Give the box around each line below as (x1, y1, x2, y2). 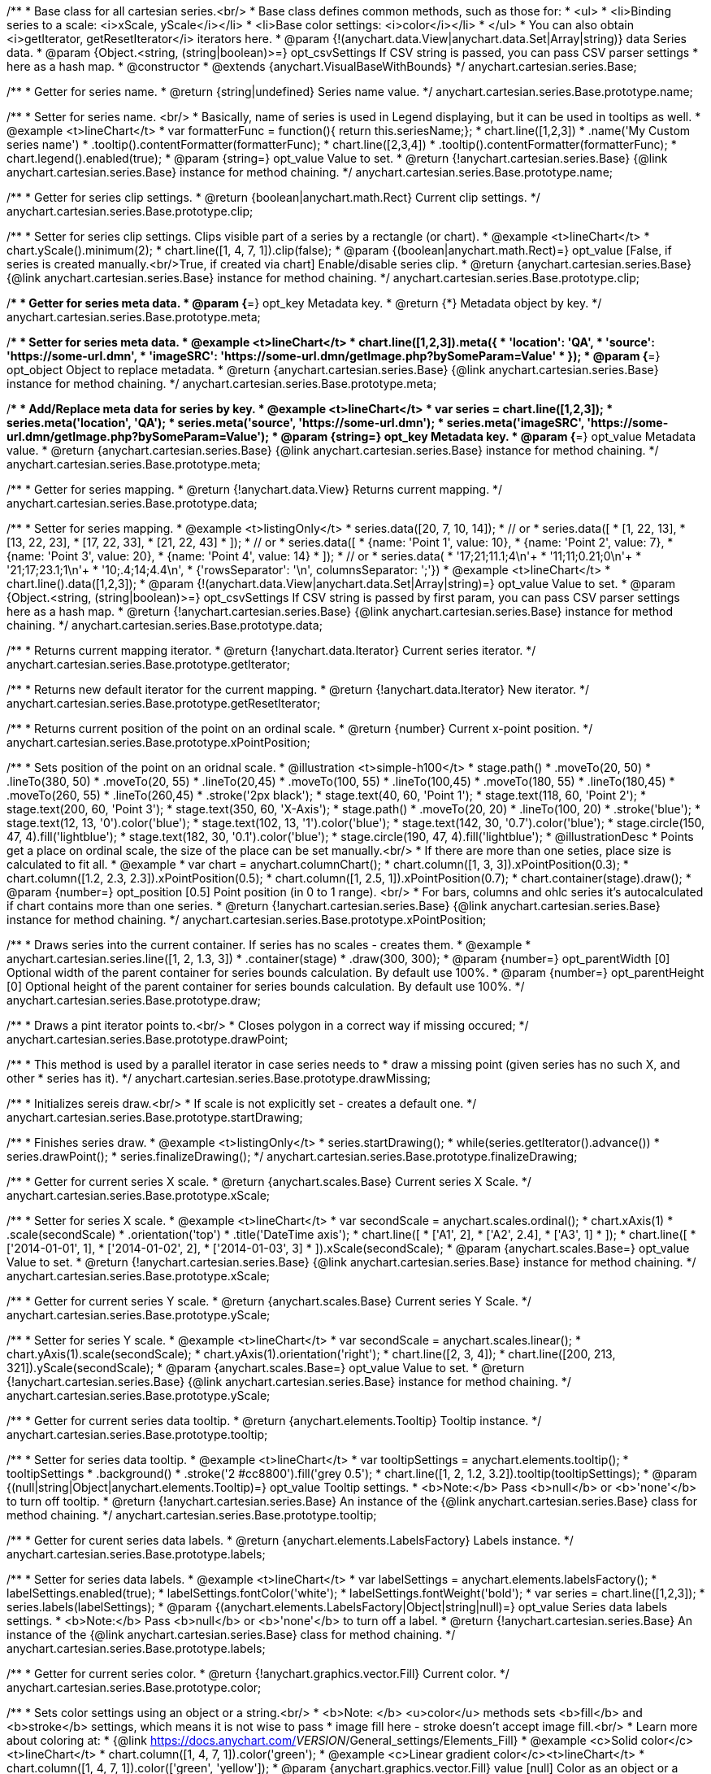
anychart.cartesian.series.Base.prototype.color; (7, 1680, 262, 1694)
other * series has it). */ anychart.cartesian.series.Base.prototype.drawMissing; (7, 1071, 431, 1085)
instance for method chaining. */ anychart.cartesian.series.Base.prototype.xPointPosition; (7, 913, 487, 926)
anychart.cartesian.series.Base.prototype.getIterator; (7, 657, 291, 671)
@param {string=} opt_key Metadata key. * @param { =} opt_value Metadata (280, 429, 696, 443)
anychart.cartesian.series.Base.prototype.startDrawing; (7, 1110, 303, 1124)
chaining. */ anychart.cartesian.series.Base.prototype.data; (7, 618, 323, 632)
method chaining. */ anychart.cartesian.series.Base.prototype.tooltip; (7, 1508, 377, 1522)
